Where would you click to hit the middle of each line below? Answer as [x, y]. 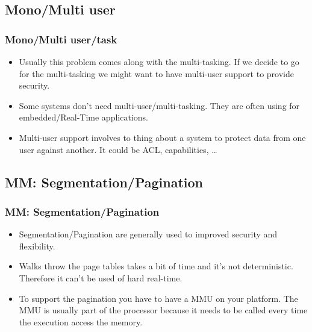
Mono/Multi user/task [61, 39]
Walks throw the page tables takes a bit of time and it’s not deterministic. [156, 266]
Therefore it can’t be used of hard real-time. [101, 277]
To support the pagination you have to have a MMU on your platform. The [158, 298]
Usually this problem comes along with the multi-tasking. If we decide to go [159, 61]
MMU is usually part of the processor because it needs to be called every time [163, 310]
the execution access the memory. [81, 321]
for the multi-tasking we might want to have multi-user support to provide [156, 73]
